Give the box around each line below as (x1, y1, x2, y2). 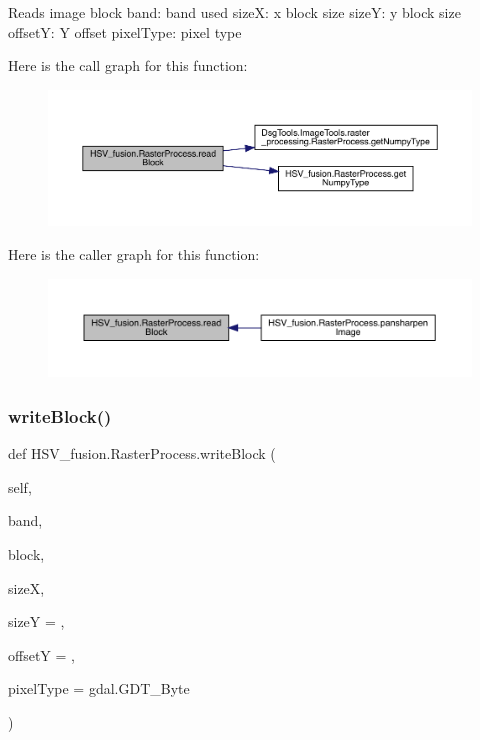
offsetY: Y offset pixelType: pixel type (8, 21, 242, 42)
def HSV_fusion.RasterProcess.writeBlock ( (8, 443, 276, 464)
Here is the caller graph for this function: (8, 243, 260, 264)
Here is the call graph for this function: (8, 55, 248, 76)
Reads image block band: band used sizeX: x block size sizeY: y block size (8, 2, 461, 22)
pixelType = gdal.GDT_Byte (8, 678, 190, 699)
